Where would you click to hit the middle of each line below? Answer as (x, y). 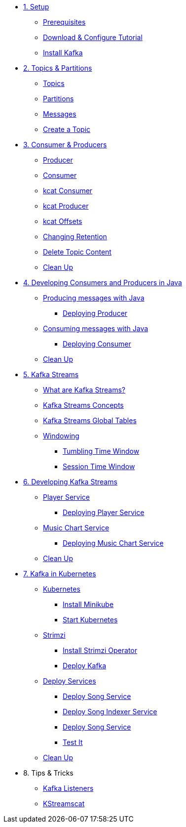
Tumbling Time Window (101, 451)
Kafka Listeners (68, 788)
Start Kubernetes (90, 620)
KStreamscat (64, 804)
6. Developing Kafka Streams (70, 482)
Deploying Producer (95, 313)
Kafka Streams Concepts (83, 405)
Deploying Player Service (104, 512)
